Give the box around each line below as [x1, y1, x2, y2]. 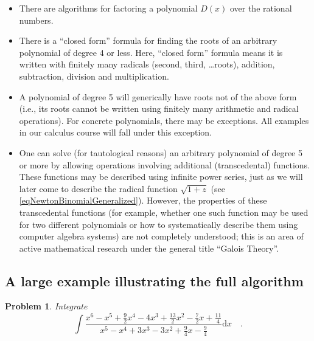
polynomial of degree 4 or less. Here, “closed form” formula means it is [19, 46, 283, 58]
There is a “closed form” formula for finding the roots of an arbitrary [19, 34, 277, 47]
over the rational [229, 2, 292, 14]
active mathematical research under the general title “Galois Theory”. [19, 241, 279, 254]
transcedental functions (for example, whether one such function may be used [19, 205, 309, 218]
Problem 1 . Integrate [5, 300, 88, 312]
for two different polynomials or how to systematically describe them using [19, 218, 298, 230]
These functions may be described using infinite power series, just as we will [19, 170, 303, 183]
